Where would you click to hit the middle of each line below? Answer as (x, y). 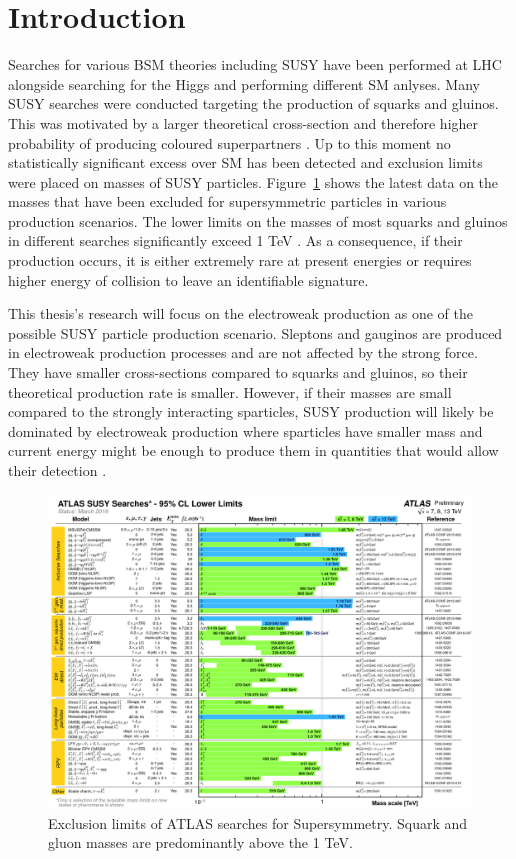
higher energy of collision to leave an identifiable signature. (188, 279)
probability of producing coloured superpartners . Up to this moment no (229, 142)
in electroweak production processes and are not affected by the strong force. (243, 352)
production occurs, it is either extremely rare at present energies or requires (240, 260)
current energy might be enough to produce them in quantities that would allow (253, 450)
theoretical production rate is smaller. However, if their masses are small (230, 391)
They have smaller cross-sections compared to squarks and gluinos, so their (238, 372)
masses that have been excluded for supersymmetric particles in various (227, 201)
